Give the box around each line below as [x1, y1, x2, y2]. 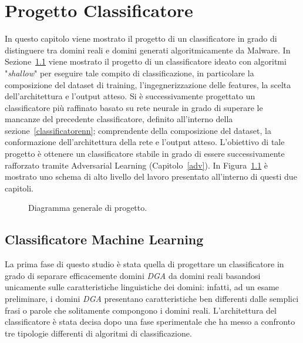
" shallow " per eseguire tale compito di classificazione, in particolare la [5, 66, 254, 79]
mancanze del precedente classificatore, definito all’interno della [5, 113, 233, 125]
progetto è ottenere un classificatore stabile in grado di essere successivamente [5, 147, 285, 160]
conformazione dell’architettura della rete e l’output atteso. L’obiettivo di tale [5, 136, 285, 148]
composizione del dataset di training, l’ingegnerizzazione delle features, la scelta [5, 78, 291, 90]
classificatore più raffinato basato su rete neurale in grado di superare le [5, 101, 263, 113]
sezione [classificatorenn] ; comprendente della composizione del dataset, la [5, 124, 271, 136]
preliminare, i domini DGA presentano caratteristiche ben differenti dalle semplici [5, 292, 299, 305]
